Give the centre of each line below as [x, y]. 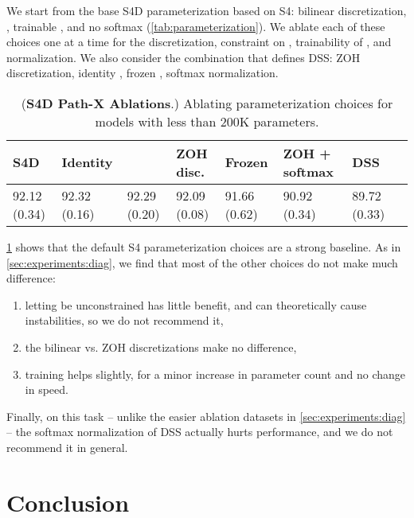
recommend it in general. [67, 447]
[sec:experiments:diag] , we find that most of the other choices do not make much [202, 262]
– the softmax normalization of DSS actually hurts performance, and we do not [200, 432]
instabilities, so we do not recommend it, [124, 320]
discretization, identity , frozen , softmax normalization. [143, 73]
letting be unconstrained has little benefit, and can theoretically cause [196, 304]
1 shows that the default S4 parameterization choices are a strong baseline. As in [204, 246]
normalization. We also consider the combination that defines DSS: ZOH [184, 57]
